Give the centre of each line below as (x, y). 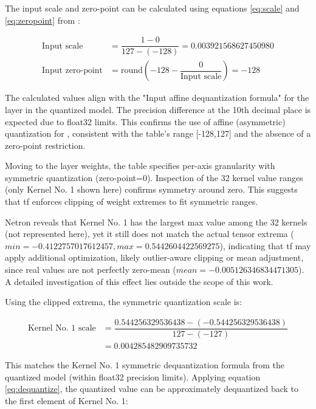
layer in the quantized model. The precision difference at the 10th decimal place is (158, 109)
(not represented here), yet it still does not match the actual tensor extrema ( (149, 234)
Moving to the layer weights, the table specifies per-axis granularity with (140, 166)
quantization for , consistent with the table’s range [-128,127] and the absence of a (158, 133)
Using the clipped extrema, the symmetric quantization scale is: (124, 302)
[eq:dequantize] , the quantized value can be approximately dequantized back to (152, 389)
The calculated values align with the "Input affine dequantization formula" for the (157, 98)
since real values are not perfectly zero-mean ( (91, 270)
